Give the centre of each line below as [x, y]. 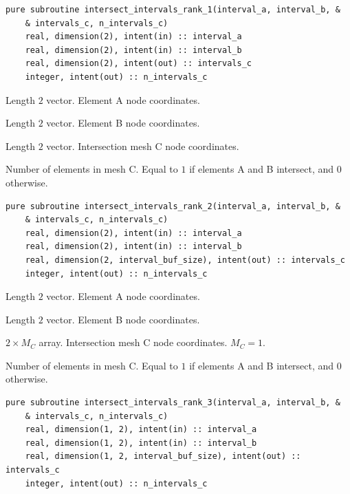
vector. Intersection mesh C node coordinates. [143, 146]
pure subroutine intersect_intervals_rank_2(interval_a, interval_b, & [173, 206]
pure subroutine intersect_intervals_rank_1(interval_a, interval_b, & [173, 10]
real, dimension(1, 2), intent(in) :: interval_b [141, 443]
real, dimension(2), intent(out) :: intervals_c [138, 64]
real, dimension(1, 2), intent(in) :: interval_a [141, 430]
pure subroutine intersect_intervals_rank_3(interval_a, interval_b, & [173, 403]
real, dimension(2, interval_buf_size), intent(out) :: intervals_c [185, 260]
